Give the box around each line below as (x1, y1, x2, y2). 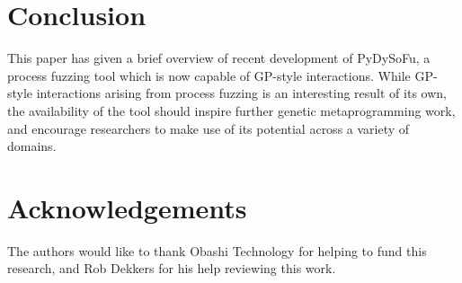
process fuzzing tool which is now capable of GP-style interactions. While (7, 66, 411, 84)
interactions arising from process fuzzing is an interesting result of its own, (36, 84, 447, 102)
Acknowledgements (7, 189, 247, 226)
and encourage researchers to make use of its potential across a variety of (7, 119, 410, 137)
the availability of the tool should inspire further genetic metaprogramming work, (7, 101, 456, 119)
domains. (7, 137, 57, 155)
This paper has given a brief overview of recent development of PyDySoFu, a (7, 49, 431, 67)
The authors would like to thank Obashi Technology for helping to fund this (7, 241, 427, 260)
